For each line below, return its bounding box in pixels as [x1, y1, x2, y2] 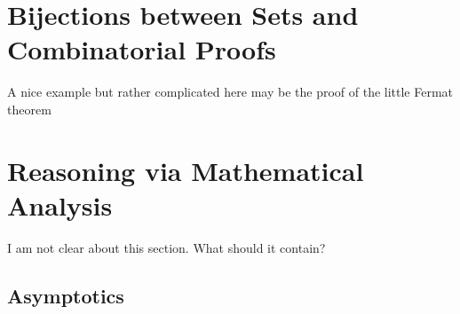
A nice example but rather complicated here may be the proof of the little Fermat [7, 82, 454, 101]
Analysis [7, 186, 113, 223]
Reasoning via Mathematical [7, 152, 364, 188]
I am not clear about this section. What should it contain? [7, 238, 326, 256]
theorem [7, 99, 52, 118]
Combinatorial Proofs [7, 31, 276, 67]
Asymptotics [7, 281, 124, 309]
